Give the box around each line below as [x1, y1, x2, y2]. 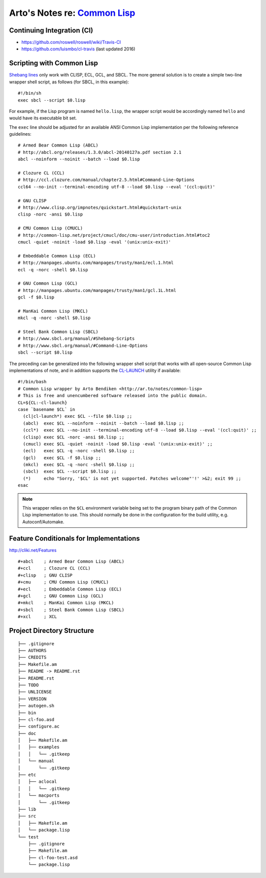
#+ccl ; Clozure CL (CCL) [18, 565, 91, 571]
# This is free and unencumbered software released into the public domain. [18, 393, 208, 399]
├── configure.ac [18, 724, 60, 730]
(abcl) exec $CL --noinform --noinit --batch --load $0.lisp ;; [23, 420, 184, 426]
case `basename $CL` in [18, 406, 75, 412]
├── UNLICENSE [18, 689, 52, 695]
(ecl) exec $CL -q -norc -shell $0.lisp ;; [23, 448, 135, 454]
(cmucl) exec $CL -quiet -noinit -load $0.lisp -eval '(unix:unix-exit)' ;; [23, 441, 213, 446]
